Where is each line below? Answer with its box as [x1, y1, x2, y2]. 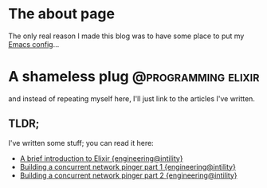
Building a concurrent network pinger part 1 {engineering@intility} [19, 162, 237, 171]
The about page [8, 5, 116, 23]
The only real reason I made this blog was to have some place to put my [8, 31, 245, 41]
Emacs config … [8, 39, 60, 49]
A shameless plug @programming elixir [8, 68, 260, 86]
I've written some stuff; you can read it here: [8, 138, 154, 147]
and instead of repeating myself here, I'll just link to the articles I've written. [8, 93, 255, 104]
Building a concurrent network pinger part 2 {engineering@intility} [19, 170, 238, 180]
